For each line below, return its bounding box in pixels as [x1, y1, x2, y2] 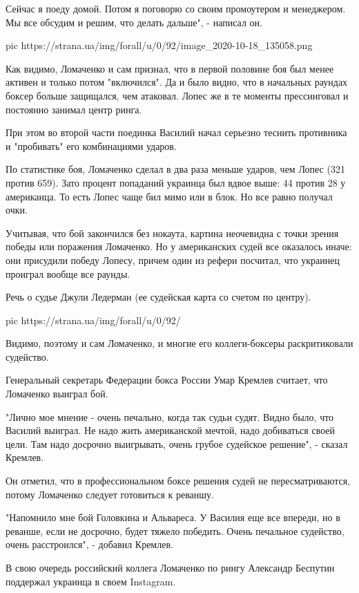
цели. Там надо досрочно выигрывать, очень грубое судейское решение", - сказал [6, 436, 348, 451]
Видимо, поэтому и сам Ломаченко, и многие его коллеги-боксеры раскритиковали [6, 336, 353, 350]
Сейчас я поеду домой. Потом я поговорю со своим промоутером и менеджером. [6, 1, 346, 15]
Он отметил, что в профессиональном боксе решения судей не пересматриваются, [6, 473, 351, 488]
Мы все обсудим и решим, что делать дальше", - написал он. [6, 15, 262, 29]
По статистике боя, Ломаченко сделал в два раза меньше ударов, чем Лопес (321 [6, 162, 345, 176]
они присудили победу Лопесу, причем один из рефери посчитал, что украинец [6, 252, 340, 267]
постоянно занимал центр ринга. [6, 102, 142, 116]
